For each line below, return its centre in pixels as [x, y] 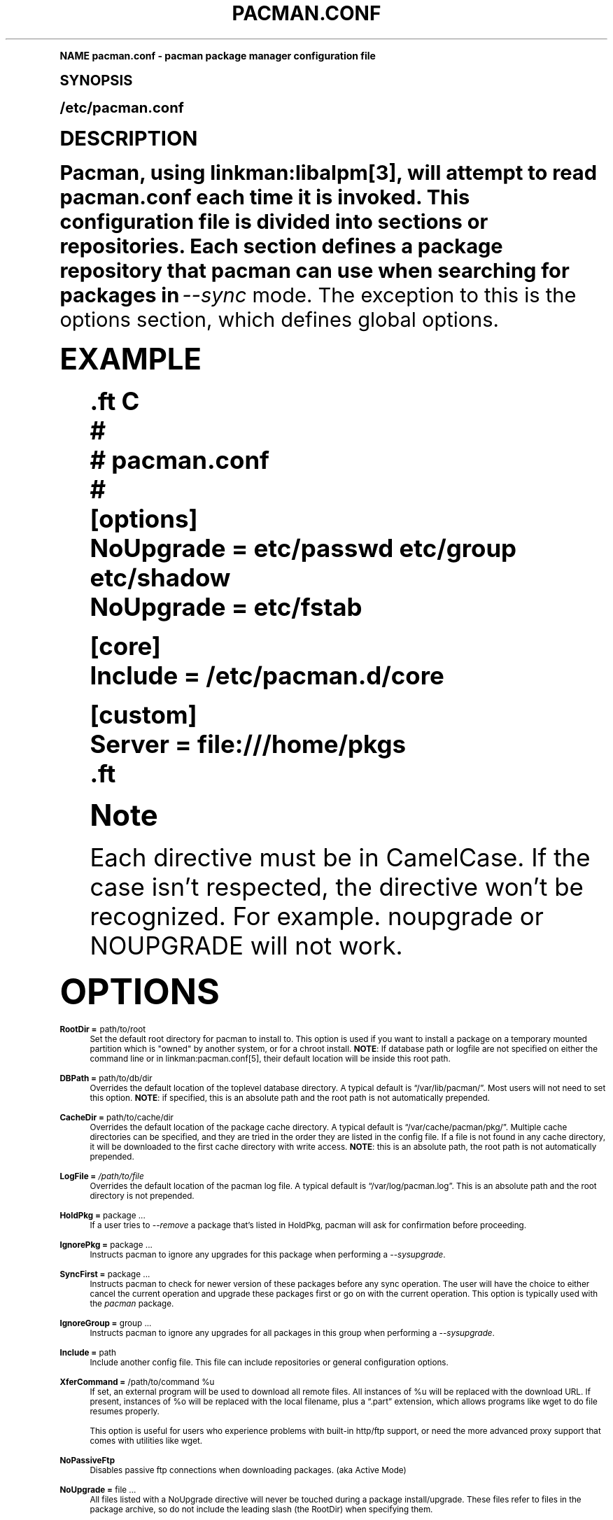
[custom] [143, 714]
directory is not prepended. [142, 1196]
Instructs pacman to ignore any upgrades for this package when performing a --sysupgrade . [268, 1254]
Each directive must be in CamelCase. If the [340, 857]
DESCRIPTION [129, 138]
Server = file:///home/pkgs [248, 744]
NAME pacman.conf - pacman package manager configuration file [218, 55]
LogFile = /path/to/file [102, 1176]
